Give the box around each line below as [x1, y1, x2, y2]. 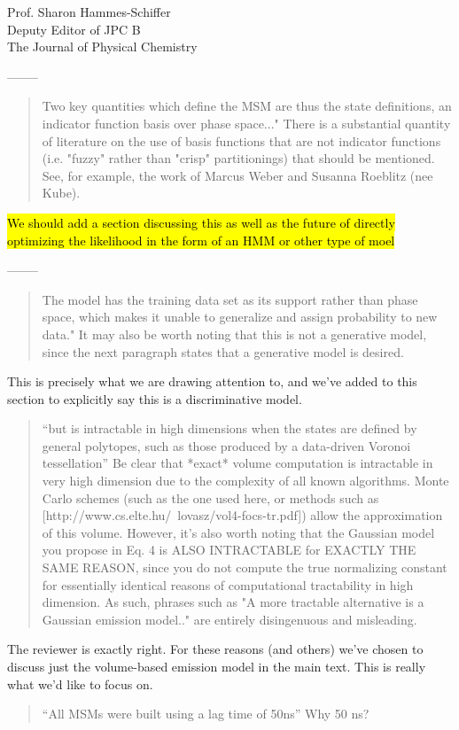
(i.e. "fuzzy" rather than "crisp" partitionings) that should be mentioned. [42, 149, 435, 167]
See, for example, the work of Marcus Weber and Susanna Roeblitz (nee [42, 166, 433, 184]
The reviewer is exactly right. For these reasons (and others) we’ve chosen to [7, 640, 424, 658]
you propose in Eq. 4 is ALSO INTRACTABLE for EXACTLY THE [42, 540, 416, 559]
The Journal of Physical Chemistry [7, 37, 198, 56]
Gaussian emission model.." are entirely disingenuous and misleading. [42, 610, 417, 628]
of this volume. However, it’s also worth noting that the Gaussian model [42, 523, 435, 541]
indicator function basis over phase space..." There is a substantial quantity [42, 113, 451, 132]
